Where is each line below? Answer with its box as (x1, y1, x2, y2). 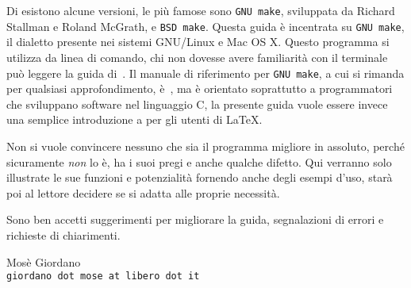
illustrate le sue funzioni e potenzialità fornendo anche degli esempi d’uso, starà (6, 169, 393, 186)
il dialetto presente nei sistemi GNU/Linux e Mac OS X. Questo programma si (6, 33, 390, 50)
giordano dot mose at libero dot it (6, 271, 200, 282)
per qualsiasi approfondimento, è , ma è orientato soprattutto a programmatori (6, 80, 393, 97)
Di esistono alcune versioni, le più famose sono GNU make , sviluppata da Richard (6, 2, 395, 18)
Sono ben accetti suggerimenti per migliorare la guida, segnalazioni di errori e (6, 211, 384, 228)
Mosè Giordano (6, 253, 81, 270)
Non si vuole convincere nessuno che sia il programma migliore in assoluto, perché (6, 137, 405, 154)
